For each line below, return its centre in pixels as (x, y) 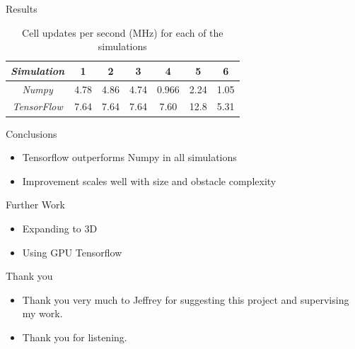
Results (22, 8)
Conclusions (31, 133)
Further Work (35, 205)
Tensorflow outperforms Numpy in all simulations (129, 157)
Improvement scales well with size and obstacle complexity (149, 181)
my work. (42, 313)
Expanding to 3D (60, 228)
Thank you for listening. (75, 337)
